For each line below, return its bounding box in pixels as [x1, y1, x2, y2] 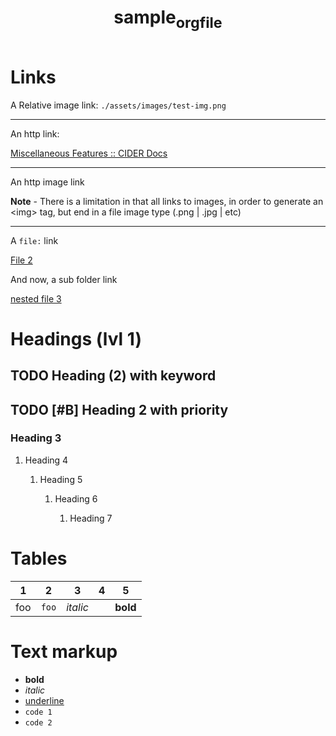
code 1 [24, 707, 53, 717]
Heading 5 [39, 473, 83, 485]
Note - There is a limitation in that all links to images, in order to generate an [10, 195, 324, 207]
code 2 [24, 717, 53, 728]
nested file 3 [10, 292, 62, 305]
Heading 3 [10, 431, 62, 445]
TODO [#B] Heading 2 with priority [10, 401, 229, 418]
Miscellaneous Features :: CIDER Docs [10, 147, 168, 159]
